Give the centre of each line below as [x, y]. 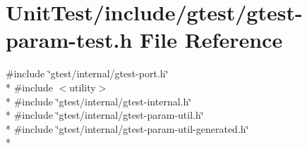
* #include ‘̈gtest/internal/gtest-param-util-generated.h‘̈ [127, 128]
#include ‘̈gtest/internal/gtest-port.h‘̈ [87, 73]
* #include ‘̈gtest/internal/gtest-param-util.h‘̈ [105, 115]
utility [83, 87]
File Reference [211, 40]
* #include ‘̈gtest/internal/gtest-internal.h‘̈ [99, 101]
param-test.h [69, 40]
